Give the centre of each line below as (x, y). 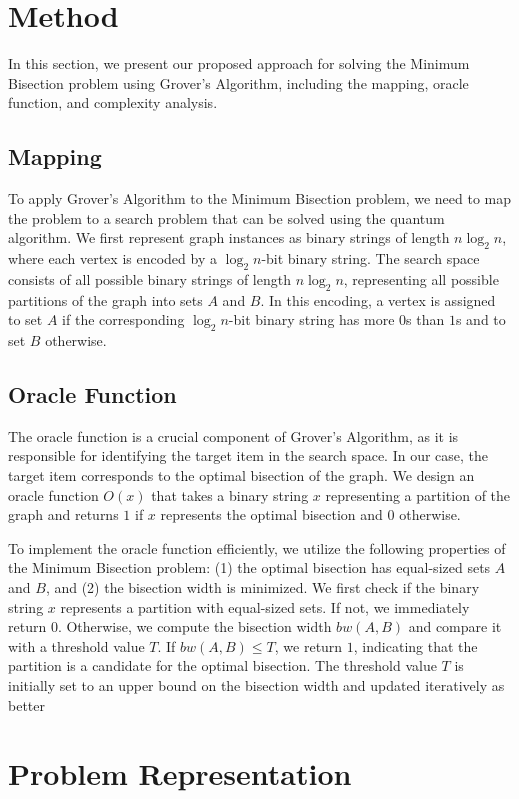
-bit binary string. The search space (370, 258)
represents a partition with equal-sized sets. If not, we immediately (265, 606)
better (26, 704)
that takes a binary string (230, 494)
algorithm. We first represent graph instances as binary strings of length (229, 237)
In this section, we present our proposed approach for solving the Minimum (239, 63)
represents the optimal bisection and (271, 514)
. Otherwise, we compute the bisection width (194, 626)
